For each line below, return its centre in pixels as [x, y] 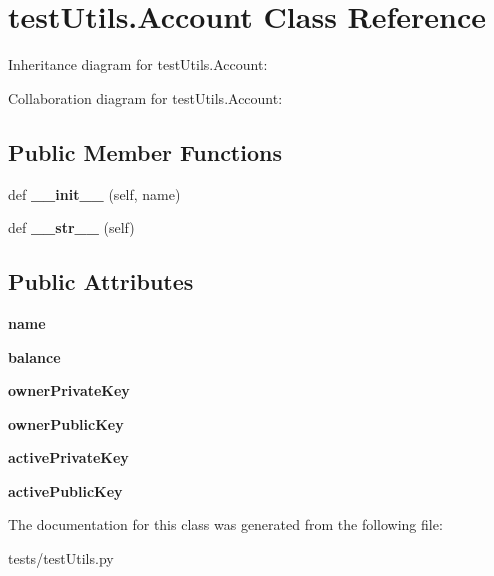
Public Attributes [101, 281]
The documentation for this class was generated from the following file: [225, 524]
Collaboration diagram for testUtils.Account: [145, 97]
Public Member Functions [145, 151]
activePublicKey [65, 490]
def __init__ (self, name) [94, 193]
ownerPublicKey [66, 423]
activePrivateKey [68, 457]
